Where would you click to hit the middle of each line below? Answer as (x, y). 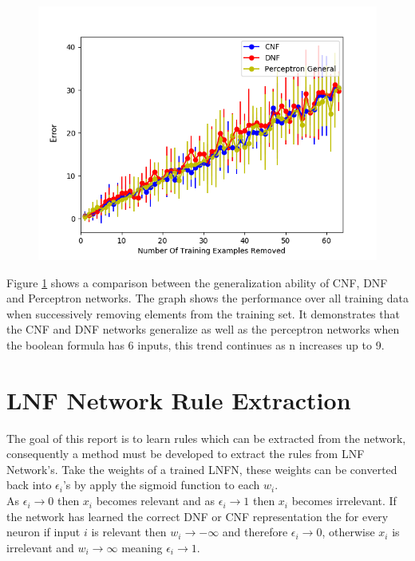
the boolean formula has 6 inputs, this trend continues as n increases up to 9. (196, 344)
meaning (142, 547)
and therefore (255, 532)
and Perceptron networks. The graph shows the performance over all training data (207, 298)
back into (29, 485)
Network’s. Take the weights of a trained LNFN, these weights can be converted (202, 469)
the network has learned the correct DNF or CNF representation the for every (198, 516)
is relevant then (129, 532)
